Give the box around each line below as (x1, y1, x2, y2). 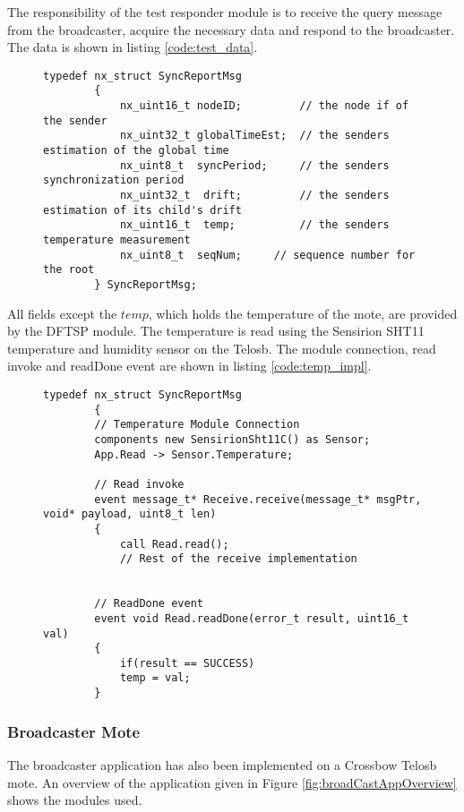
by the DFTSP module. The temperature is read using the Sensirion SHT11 (7, 321, 425, 340)
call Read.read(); (119, 537, 229, 551)
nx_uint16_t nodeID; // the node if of (119, 99, 409, 113)
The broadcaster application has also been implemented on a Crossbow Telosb (7, 756, 437, 774)
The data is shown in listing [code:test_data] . (7, 38, 258, 56)
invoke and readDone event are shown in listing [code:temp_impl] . (7, 356, 372, 375)
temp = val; (119, 671, 191, 685)
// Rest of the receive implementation (119, 552, 357, 566)
